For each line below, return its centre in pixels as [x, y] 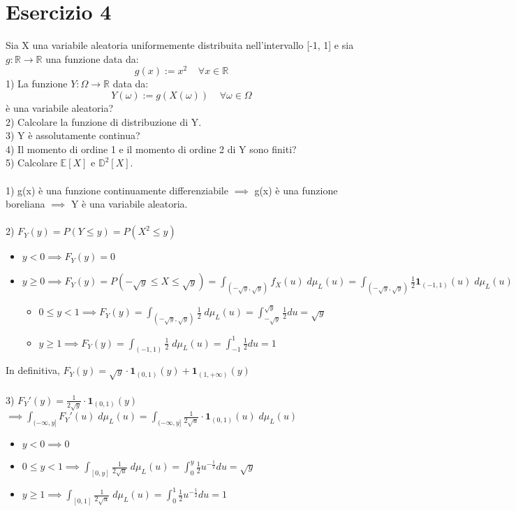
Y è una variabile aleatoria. [129, 204]
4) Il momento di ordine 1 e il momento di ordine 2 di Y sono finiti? [151, 149]
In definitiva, [33, 370]
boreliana [25, 204]
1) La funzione [37, 84]
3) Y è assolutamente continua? [73, 135]
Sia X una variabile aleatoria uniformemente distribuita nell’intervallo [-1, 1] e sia [180, 45]
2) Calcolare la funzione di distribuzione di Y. [104, 121]
